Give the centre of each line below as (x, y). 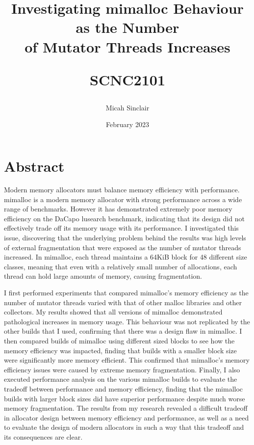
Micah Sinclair (127, 107)
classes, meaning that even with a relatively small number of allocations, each (121, 266)
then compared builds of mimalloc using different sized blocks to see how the (119, 340)
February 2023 (127, 124)
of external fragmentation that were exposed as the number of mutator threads (123, 247)
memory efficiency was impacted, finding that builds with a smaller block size (120, 350)
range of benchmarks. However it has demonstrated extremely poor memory (118, 209)
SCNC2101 (127, 79)
